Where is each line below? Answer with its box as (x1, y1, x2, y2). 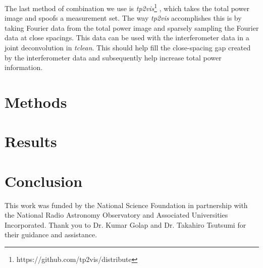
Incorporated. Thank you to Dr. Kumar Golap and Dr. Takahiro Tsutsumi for (5, 219, 246, 230)
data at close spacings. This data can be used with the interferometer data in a (5, 32, 249, 43)
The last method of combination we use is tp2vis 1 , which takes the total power (5, 2, 249, 13)
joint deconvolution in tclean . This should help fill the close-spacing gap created (5, 42, 251, 53)
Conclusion (5, 170, 83, 191)
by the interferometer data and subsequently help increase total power (5, 52, 222, 62)
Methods (5, 92, 67, 112)
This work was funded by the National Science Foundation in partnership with (5, 199, 248, 210)
